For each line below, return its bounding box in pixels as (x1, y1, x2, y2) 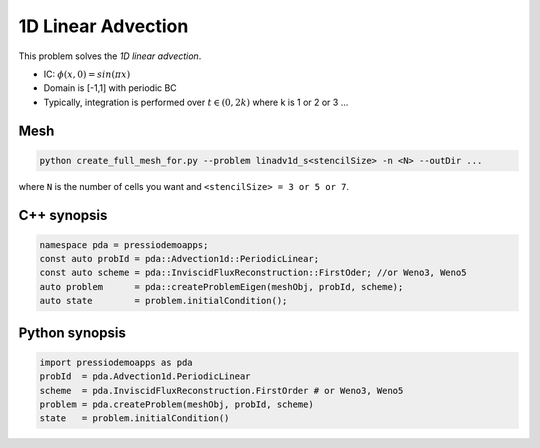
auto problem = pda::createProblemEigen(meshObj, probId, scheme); (39, 281, 404, 292)
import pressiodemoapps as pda (39, 356, 194, 368)
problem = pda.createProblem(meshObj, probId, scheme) (39, 399, 314, 410)
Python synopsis (18, 324, 127, 341)
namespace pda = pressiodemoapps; (39, 239, 209, 250)
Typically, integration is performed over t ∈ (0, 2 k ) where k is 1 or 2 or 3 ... (43, 96, 349, 108)
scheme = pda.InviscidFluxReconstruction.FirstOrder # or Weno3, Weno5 (39, 385, 404, 396)
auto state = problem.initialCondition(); (39, 295, 288, 307)
